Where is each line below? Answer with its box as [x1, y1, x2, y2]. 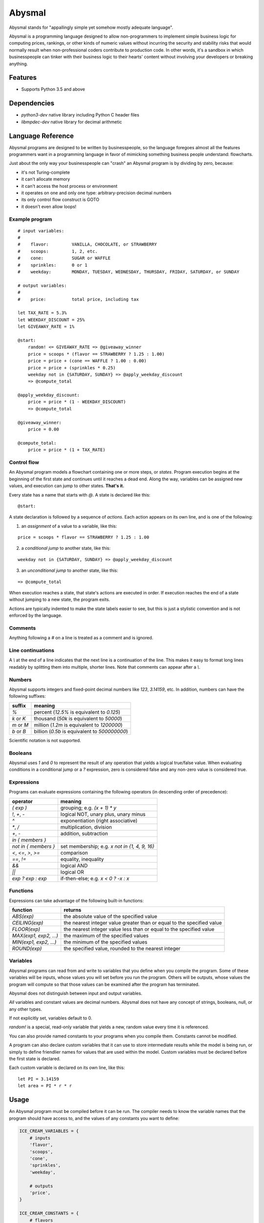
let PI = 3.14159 [18, 1076, 59, 1082]
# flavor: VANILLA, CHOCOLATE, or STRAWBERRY [18, 242, 157, 247]
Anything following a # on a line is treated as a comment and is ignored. [9, 635, 154, 641]
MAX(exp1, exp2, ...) [12, 932, 59, 939]
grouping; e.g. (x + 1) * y [60, 804, 117, 811]
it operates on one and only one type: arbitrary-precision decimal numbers [21, 190, 172, 196]
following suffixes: [9, 693, 46, 699]
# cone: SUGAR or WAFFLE [18, 255, 111, 261]
